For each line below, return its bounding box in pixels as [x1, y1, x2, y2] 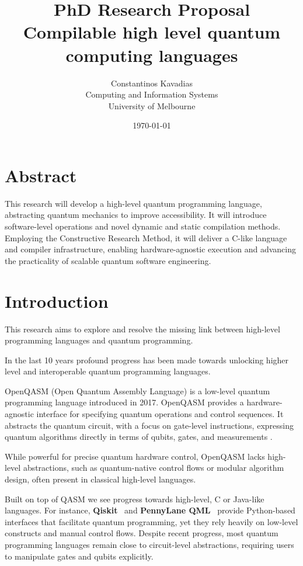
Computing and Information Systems [85, 88, 218, 100]
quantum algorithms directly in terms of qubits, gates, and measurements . [5, 430, 273, 443]
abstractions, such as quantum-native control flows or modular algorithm [23, 461, 284, 474]
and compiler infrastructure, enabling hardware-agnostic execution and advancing [5, 243, 296, 255]
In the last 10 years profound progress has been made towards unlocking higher [5, 353, 289, 366]
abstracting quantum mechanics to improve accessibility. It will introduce [5, 209, 267, 221]
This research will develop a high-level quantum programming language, [5, 197, 262, 209]
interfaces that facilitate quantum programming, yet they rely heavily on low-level [5, 515, 298, 527]
